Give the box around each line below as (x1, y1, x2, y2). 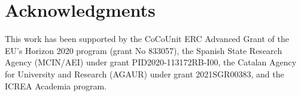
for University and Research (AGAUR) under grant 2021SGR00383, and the (5, 67, 284, 80)
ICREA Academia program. (5, 79, 107, 92)
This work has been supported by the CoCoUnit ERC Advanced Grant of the (5, 32, 289, 45)
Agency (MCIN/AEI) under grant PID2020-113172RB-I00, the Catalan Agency (5, 56, 297, 68)
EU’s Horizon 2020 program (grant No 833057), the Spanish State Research (5, 44, 282, 56)
